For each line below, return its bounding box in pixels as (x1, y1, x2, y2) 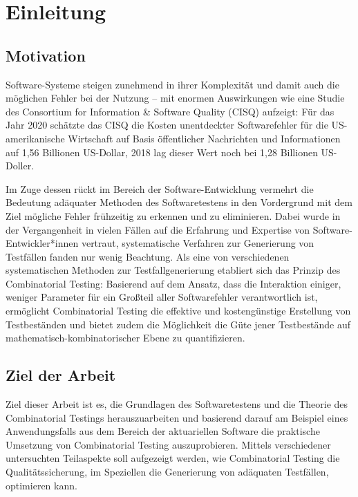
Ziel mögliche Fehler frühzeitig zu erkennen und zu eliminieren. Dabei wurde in (6, 208, 341, 223)
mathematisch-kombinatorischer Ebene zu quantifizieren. (6, 330, 245, 345)
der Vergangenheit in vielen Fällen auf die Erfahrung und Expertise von (6, 222, 310, 236)
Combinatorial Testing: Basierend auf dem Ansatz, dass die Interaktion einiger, (6, 276, 341, 290)
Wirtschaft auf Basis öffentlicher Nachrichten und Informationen (68, 131, 341, 145)
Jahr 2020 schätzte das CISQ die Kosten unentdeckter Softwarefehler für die (6, 118, 328, 132)
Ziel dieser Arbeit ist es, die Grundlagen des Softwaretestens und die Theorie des (6, 397, 348, 411)
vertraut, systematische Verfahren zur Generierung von (81, 236, 314, 250)
